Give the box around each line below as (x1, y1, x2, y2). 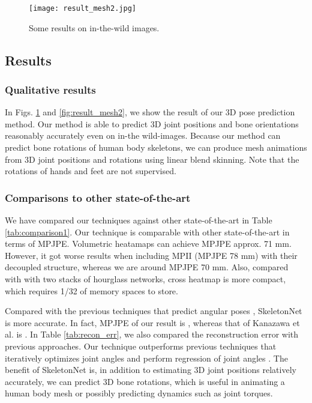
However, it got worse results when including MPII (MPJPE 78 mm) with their (5, 249, 298, 261)
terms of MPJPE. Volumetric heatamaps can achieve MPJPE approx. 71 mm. (5, 237, 292, 250)
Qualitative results (5, 82, 96, 97)
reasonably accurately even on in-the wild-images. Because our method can (5, 129, 281, 142)
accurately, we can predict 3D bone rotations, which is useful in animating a (5, 375, 285, 387)
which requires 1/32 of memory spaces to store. (5, 284, 178, 297)
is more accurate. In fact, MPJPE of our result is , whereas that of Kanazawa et (5, 316, 300, 329)
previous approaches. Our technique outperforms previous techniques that (5, 339, 277, 352)
